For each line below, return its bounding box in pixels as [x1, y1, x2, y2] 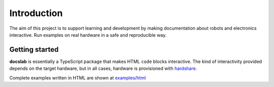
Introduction [9, 8, 63, 19]
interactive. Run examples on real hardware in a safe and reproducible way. [9, 32, 167, 38]
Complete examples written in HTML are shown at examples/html [9, 74, 146, 80]
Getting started [9, 45, 59, 54]
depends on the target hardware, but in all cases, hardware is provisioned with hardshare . [9, 65, 197, 71]
